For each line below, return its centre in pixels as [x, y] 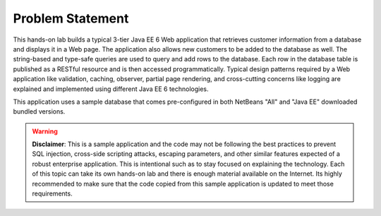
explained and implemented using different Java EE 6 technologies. [111, 89]
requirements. [53, 193]
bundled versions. [39, 112]
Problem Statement [71, 18]
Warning [45, 131]
